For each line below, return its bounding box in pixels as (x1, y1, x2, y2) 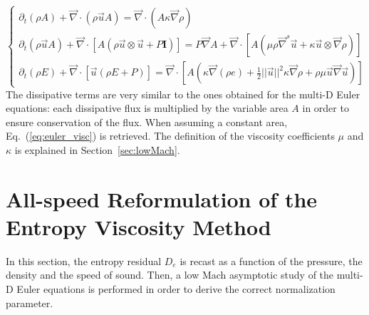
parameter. (6, 295, 53, 310)
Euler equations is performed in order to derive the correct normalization (16, 282, 336, 296)
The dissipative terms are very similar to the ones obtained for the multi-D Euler (6, 86, 360, 101)
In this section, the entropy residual (6, 253, 162, 268)
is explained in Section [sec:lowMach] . (14, 142, 180, 157)
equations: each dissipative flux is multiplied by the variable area (6, 100, 289, 115)
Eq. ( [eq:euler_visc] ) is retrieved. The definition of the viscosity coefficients (6, 128, 335, 143)
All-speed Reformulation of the (6, 184, 318, 213)
